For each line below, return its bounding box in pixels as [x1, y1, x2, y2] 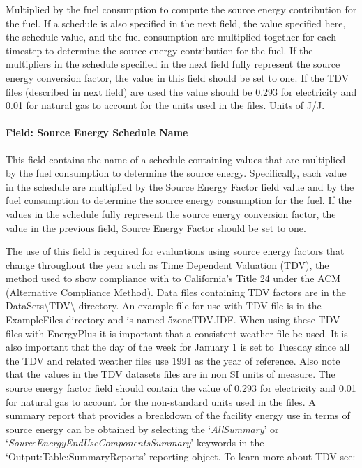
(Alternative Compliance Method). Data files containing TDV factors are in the [6, 284, 346, 299]
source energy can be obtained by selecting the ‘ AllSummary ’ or [6, 421, 279, 436]
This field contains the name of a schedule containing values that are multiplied [6, 152, 346, 166]
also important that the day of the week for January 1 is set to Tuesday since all [6, 339, 350, 354]
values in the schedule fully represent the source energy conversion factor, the [6, 206, 336, 221]
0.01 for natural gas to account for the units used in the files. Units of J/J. [6, 98, 325, 112]
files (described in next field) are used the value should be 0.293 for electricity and [6, 84, 357, 98]
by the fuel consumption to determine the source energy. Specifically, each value [6, 166, 347, 180]
